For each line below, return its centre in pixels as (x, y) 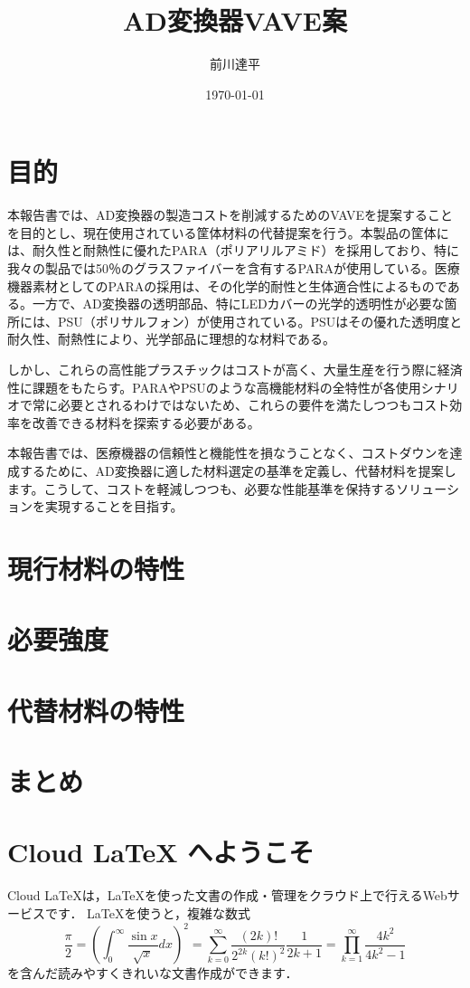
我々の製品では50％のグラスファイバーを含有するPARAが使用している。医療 (234, 268)
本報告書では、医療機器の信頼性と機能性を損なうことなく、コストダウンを (229, 453)
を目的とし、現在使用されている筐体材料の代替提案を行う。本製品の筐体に (228, 232)
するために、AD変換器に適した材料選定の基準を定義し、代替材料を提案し (238, 470)
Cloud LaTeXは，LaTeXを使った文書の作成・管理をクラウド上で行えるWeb (227, 895)
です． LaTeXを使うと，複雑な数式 (147, 912)
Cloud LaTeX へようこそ (161, 852)
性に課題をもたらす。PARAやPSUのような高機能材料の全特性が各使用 (214, 387)
